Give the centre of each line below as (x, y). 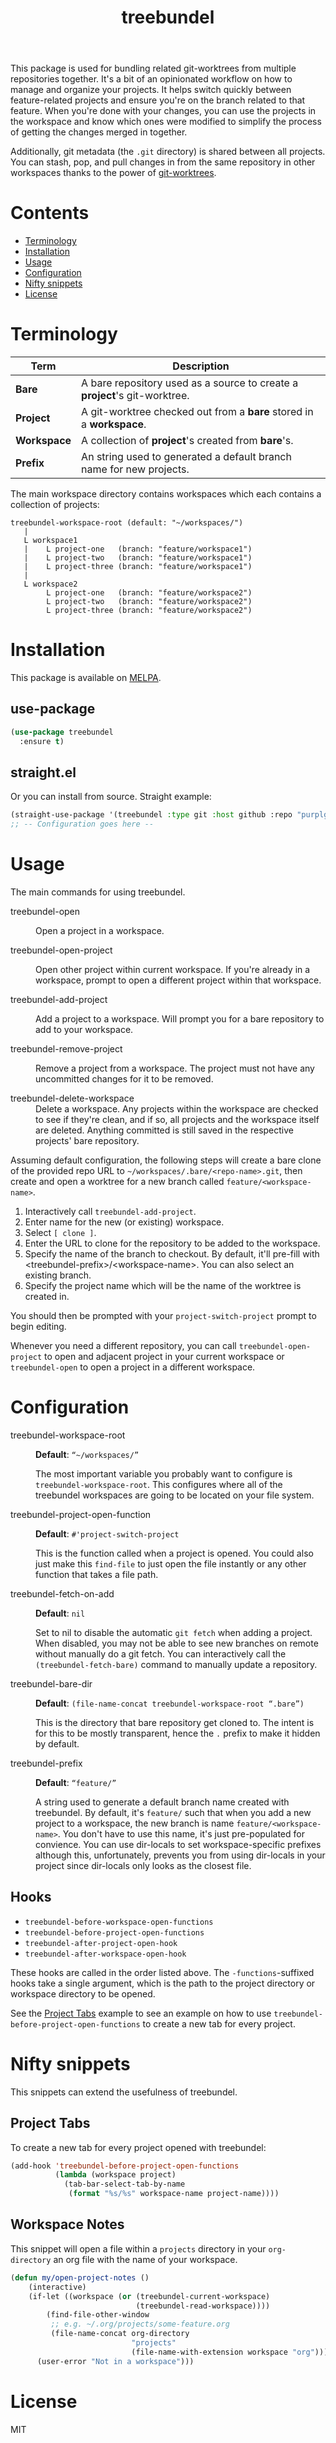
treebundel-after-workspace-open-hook (105, 1954)
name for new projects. (135, 469)
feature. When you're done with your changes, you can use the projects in (163, 111)
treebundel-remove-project (66, 1049)
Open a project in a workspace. (100, 931)
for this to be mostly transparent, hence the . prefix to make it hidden (178, 1733)
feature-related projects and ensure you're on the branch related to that (158, 100)
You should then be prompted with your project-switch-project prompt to (163, 1316)
